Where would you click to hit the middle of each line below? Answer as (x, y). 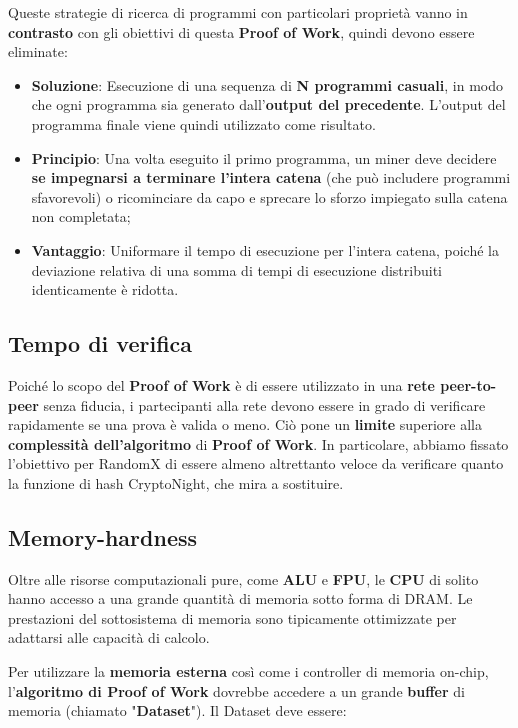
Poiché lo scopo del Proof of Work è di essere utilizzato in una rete (221, 384)
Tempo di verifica (100, 343)
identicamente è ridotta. (105, 289)
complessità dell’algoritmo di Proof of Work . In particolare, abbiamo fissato (258, 443)
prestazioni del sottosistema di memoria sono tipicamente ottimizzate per (232, 617)
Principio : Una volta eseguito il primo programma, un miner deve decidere (264, 157)
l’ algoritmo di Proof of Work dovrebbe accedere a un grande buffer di (236, 690)
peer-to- (468, 384)
